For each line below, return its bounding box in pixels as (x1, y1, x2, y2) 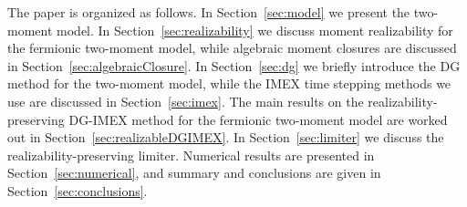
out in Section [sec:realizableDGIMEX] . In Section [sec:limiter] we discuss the (7, 128, 444, 147)
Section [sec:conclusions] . (7, 181, 148, 200)
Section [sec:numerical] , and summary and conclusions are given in (7, 163, 381, 182)
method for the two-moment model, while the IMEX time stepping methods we (7, 74, 451, 93)
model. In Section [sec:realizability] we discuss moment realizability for (57, 20, 453, 39)
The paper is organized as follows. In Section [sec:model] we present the (7, 3, 410, 21)
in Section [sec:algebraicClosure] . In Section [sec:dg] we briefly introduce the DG (7, 56, 461, 75)
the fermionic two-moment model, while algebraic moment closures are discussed (7, 38, 457, 57)
